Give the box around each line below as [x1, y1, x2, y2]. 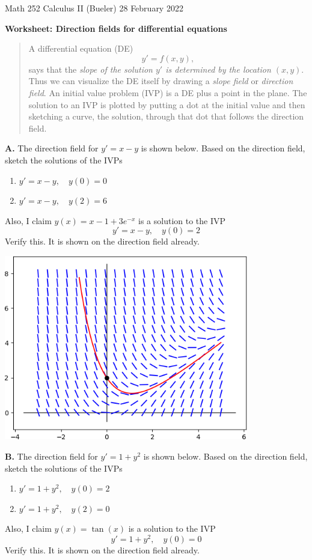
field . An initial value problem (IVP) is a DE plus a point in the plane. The [28, 86, 307, 99]
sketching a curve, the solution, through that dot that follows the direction [28, 110, 304, 123]
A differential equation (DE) [28, 42, 133, 55]
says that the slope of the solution [28, 62, 153, 75]
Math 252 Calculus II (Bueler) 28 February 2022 [5, 2, 183, 14]
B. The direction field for [5, 450, 98, 463]
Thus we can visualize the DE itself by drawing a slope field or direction [28, 75, 293, 87]
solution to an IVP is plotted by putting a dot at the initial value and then [28, 98, 305, 111]
